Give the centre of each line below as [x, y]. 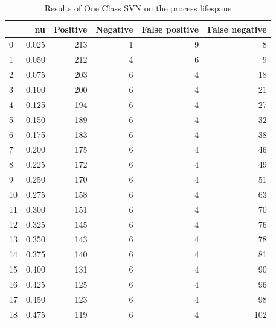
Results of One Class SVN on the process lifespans [138, 8]
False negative [237, 29]
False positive [170, 29]
